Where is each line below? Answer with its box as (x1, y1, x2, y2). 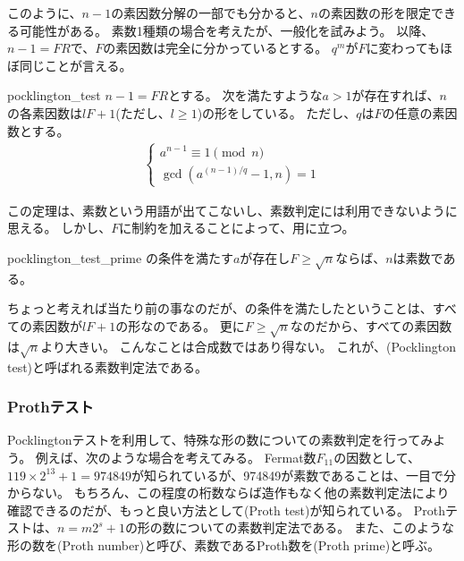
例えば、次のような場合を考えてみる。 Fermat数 (35, 447, 316, 466)
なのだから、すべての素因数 (290, 316, 452, 335)
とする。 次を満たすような (168, 86, 323, 105)
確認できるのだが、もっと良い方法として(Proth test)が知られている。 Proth (7, 500, 445, 519)
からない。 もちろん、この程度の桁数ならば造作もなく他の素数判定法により (7, 483, 450, 502)
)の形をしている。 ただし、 (197, 103, 357, 122)
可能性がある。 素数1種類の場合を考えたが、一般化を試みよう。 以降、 (19, 21, 434, 39)
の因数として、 (333, 447, 421, 466)
